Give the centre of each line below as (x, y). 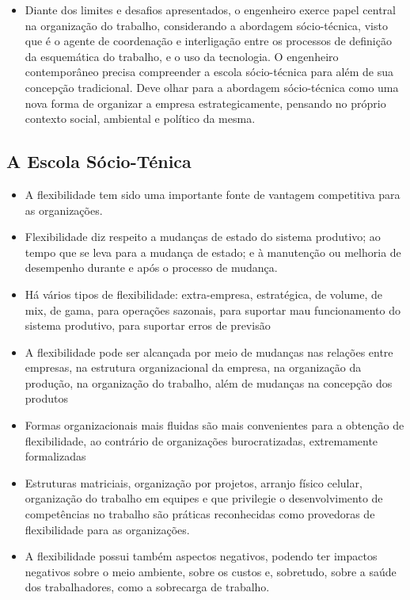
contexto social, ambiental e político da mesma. (140, 118)
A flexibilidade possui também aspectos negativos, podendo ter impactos (201, 556)
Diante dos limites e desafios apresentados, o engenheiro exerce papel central (210, 10)
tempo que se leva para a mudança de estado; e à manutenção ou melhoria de (213, 252)
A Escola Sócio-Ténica (99, 161)
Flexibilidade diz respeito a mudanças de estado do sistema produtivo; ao (203, 237)
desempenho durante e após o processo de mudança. (151, 268)
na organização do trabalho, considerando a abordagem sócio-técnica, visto (206, 25)
